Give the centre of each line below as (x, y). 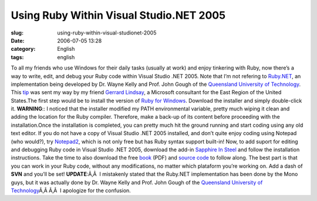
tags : (17, 57)
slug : (17, 33)
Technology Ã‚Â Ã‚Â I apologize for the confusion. (71, 190)
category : (23, 49)
